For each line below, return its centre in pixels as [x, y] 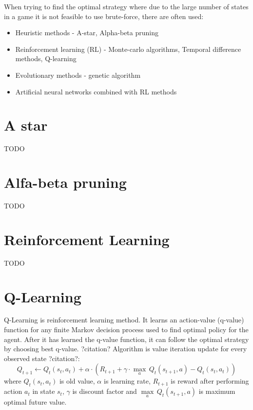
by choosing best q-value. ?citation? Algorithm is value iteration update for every [126, 349]
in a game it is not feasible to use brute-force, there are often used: [104, 16]
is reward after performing [210, 381]
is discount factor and [105, 391]
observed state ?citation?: [42, 358]
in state [44, 391]
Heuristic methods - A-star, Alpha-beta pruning [87, 33]
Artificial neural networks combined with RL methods [96, 91]
